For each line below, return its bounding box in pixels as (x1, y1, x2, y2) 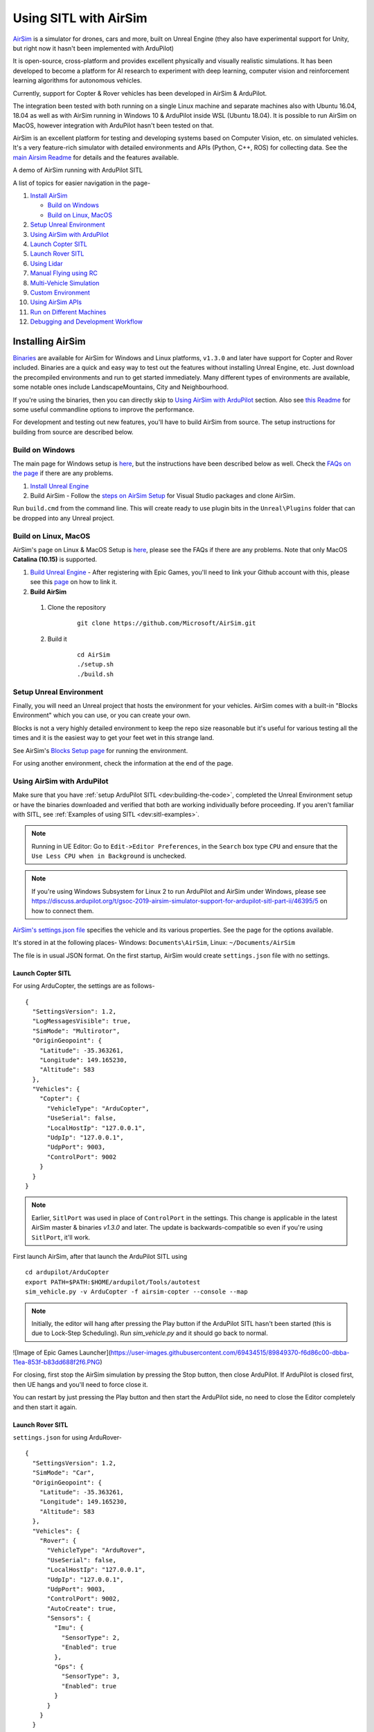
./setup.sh (77, 660, 114, 669)
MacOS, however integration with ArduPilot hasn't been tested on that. (12, 121, 214, 130)
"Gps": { (54, 1663, 84, 1671)
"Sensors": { (46, 1614, 91, 1623)
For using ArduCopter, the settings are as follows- (12, 982, 155, 990)
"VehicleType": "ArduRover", (46, 1546, 146, 1555)
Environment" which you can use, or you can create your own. (12, 711, 190, 720)
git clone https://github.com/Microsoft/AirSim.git (77, 619, 256, 627)
